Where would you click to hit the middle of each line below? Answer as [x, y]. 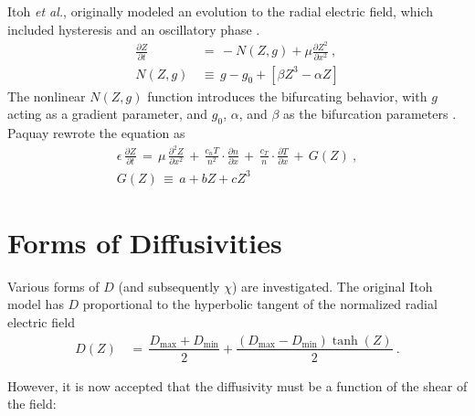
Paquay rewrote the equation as [96, 133]
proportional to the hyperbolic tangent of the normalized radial [260, 304]
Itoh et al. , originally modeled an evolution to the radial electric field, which [221, 11]
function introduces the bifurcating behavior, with [287, 96]
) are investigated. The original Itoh [332, 286]
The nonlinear [47, 96]
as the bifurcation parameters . [370, 114]
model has [36, 304]
